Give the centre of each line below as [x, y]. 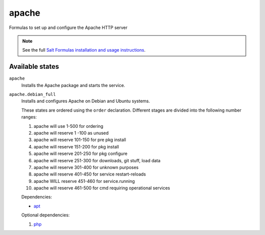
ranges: [29, 117]
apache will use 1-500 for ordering [68, 126]
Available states [34, 67]
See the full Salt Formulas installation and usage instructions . [84, 50]
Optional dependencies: [45, 215]
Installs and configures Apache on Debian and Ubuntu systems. [86, 101]
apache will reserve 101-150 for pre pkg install [80, 140]
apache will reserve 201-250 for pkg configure [80, 154]
